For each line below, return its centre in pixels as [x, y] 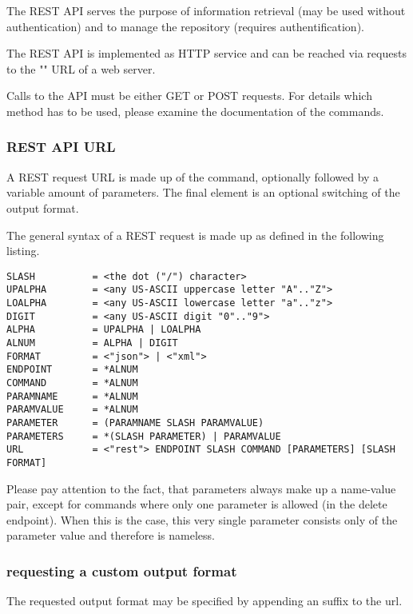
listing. [23, 251]
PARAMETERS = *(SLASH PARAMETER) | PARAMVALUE [144, 436]
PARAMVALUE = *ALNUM [72, 410]
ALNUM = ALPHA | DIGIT [92, 343]
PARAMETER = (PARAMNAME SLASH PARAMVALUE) [135, 423]
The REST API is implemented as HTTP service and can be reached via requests [206, 53]
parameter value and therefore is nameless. [111, 535]
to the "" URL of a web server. [81, 68]
